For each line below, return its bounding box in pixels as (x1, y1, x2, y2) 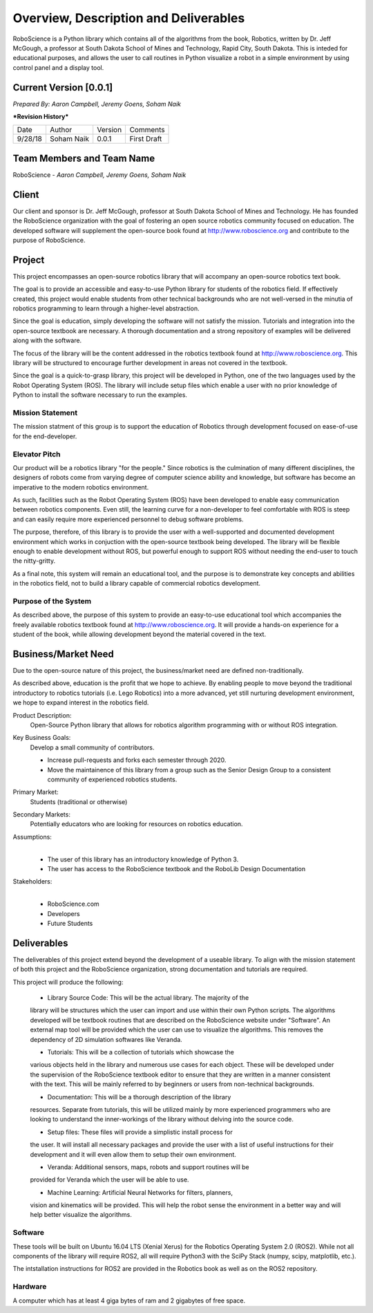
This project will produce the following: (12, 978, 124, 986)
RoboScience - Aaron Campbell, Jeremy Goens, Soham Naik (12, 170, 186, 179)
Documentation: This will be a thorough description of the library (47, 1092, 231, 1101)
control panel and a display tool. (12, 63, 104, 72)
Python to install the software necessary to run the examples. (12, 391, 188, 399)
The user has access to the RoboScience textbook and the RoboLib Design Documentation (47, 865, 306, 873)
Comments (129, 125, 165, 135)
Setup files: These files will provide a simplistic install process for (47, 1128, 233, 1136)
